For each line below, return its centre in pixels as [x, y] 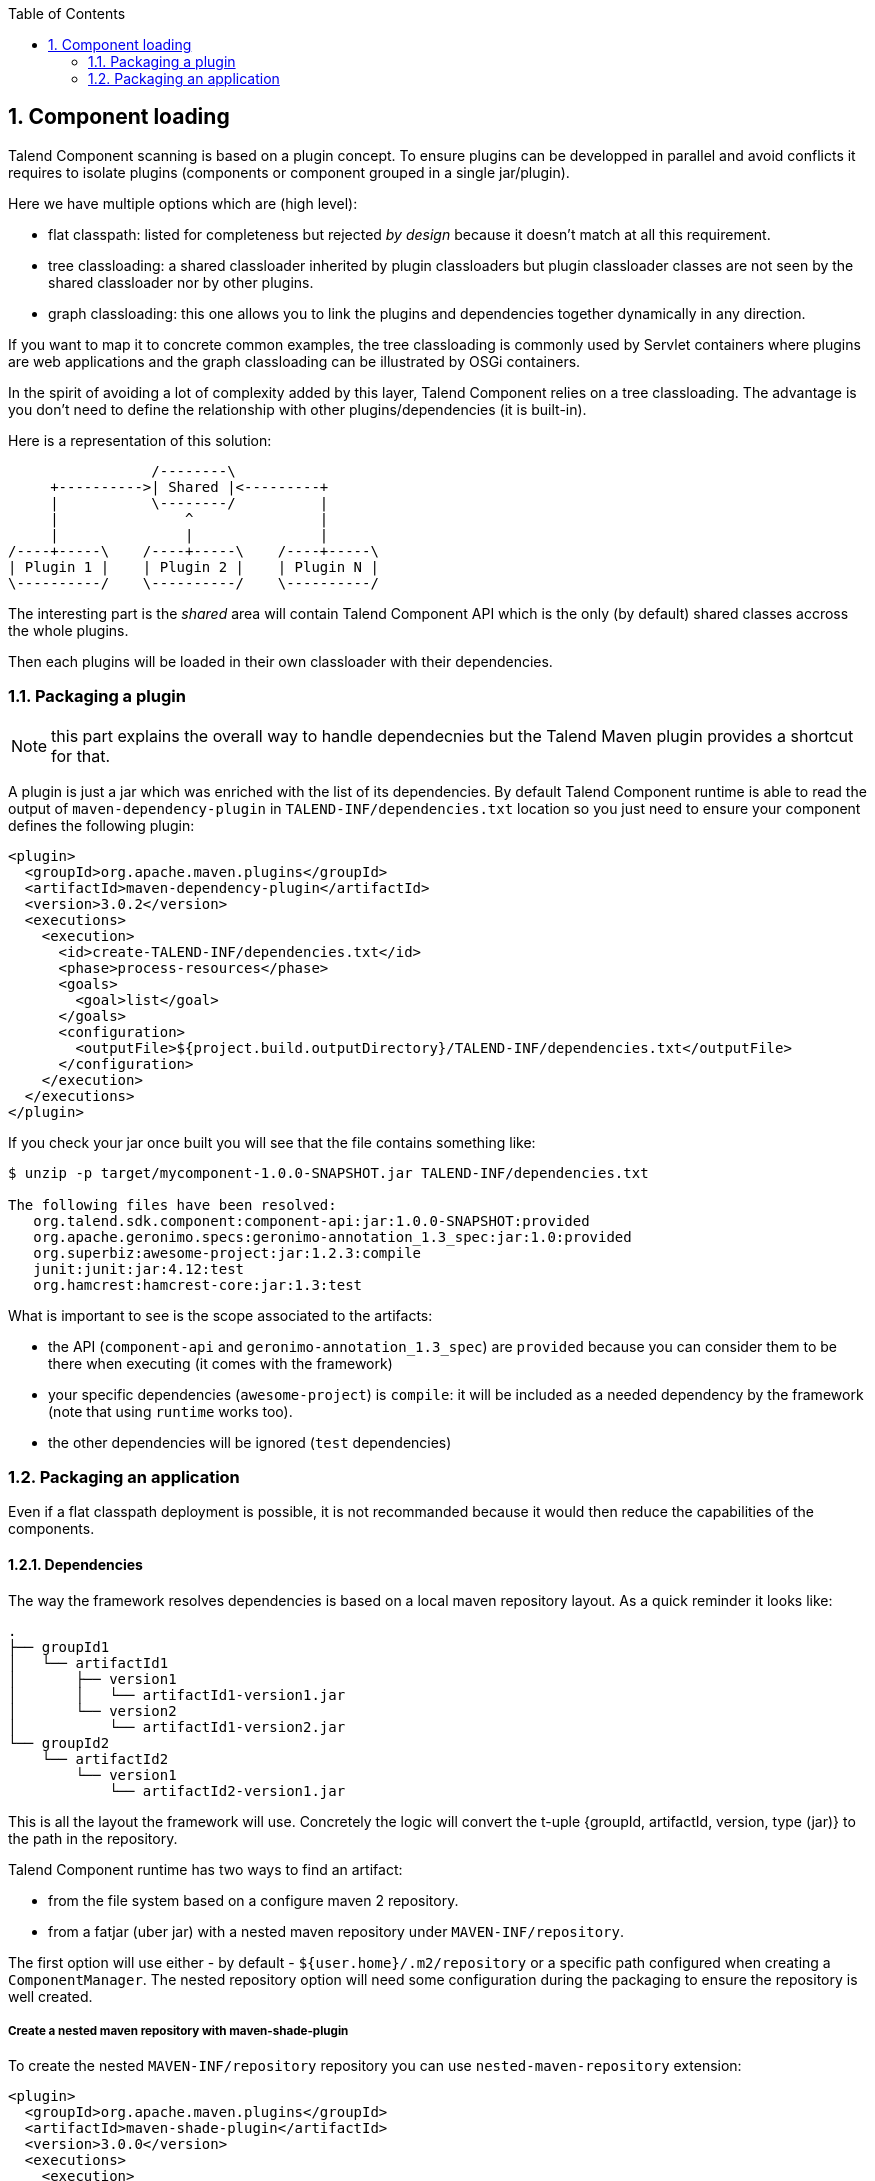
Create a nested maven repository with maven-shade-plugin [178, 2030]
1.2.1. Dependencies [75, 1564]
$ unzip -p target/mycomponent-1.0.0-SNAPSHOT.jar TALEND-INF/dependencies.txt [328, 1172]
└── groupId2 [59, 1742]
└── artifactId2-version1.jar [227, 1790]
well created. [50, 1996]
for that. [81, 755]
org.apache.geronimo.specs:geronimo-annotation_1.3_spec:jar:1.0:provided [332, 1236]
